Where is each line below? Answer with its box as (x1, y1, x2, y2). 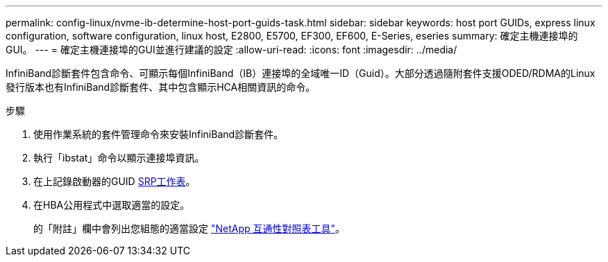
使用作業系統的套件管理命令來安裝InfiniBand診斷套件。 (33, 128, 284, 140)
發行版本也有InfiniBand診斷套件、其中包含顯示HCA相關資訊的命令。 (6, 81, 316, 93)
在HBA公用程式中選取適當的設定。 (33, 199, 190, 211)
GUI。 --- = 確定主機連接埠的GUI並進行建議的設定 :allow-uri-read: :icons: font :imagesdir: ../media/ (6, 44, 457, 55)
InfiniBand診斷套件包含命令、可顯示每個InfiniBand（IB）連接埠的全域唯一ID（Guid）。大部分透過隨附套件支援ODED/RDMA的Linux (6, 67, 596, 79)
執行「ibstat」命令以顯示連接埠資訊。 (33, 152, 205, 164)
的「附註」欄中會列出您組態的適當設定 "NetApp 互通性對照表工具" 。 (33, 222, 346, 234)
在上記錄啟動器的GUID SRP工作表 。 (33, 175, 196, 187)
